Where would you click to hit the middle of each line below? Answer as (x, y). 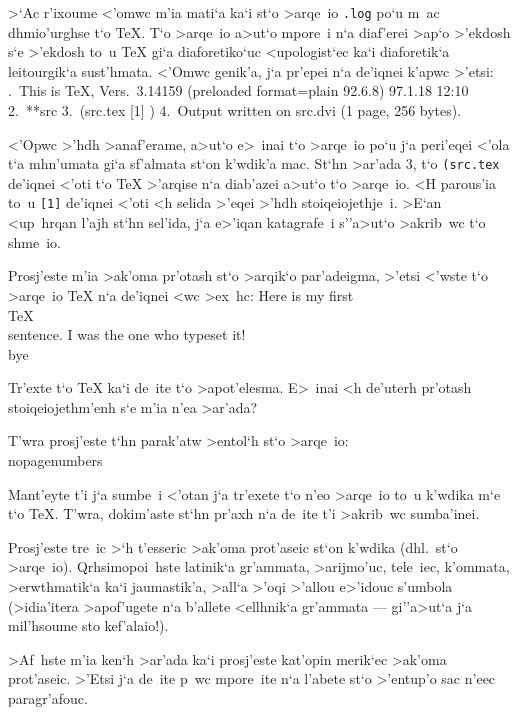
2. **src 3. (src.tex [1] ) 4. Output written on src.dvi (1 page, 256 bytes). (235, 110)
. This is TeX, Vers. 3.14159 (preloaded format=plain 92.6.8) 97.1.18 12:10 (238, 90)
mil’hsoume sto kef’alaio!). (88, 625)
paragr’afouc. (48, 698)
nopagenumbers (55, 460)
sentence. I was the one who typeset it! (127, 334)
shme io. (34, 241)
